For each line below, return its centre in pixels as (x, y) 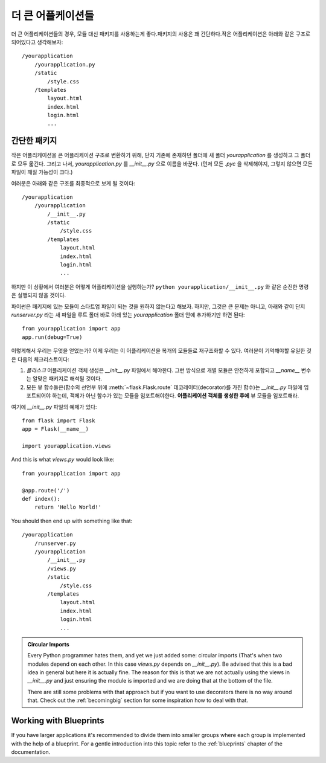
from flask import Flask (59, 420)
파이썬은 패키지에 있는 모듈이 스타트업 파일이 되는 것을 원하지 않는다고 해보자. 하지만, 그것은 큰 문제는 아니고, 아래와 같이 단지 (158, 306)
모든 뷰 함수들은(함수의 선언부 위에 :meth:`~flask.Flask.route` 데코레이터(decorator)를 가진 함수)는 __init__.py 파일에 (165, 387)
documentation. (31, 752)
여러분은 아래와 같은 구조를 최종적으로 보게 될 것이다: (73, 183)
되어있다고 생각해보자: (37, 42)
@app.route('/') (46, 490)
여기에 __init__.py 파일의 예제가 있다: (54, 407)
